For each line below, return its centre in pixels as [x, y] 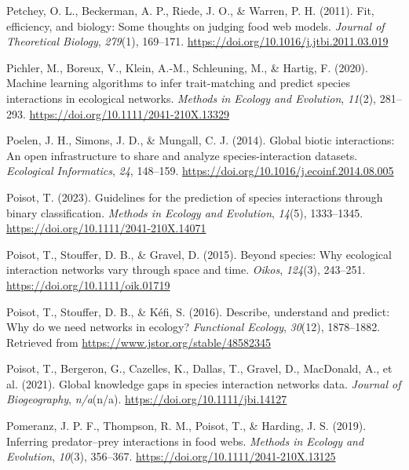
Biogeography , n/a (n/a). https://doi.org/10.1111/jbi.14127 [147, 399]
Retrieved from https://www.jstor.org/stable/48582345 [139, 342]
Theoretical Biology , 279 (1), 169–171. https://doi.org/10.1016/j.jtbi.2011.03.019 [197, 41]
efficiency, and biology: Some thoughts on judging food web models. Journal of [195, 26]
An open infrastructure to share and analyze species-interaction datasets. [182, 155]
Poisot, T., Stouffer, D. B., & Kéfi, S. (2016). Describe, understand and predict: [198, 311]
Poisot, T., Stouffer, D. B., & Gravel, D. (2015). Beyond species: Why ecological [199, 254]
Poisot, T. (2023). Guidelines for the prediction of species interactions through [195, 197]
